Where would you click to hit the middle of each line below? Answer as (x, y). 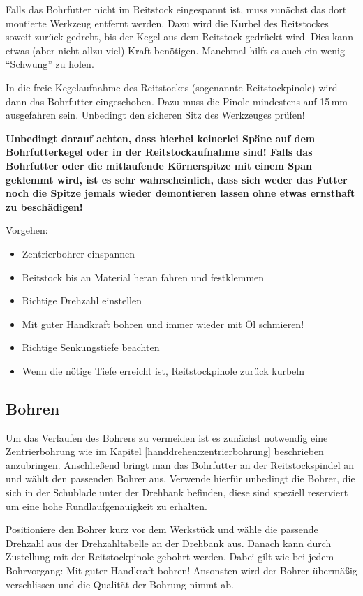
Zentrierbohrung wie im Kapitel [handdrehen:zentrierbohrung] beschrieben (165, 451)
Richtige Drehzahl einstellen (82, 300)
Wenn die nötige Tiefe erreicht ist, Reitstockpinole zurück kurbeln (163, 370)
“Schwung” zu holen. (50, 64)
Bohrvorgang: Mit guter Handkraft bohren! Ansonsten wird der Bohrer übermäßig (181, 571)
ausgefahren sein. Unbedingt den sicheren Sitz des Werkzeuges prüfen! (155, 115)
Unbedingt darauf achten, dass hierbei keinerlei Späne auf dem (161, 138)
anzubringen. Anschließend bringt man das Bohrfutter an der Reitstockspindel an (180, 464)
